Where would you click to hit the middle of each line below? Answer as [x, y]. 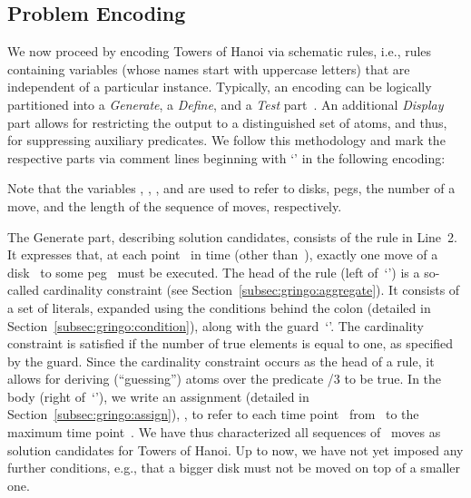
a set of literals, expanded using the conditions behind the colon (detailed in [219, 307]
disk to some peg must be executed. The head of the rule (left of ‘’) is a [214, 272]
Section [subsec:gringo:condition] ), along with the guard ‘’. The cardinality [216, 325]
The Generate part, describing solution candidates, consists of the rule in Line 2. [232, 236]
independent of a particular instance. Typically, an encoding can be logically [220, 87]
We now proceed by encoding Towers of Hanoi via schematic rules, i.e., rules [220, 51]
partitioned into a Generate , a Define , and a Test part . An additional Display [226, 104]
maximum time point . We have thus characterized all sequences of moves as [224, 432]
